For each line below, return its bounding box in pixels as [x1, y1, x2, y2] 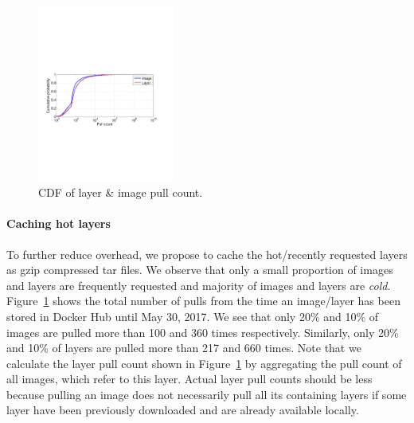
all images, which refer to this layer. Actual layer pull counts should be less [6, 370, 373, 387]
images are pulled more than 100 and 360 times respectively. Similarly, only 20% [6, 323, 399, 340]
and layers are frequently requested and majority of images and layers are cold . [6, 276, 391, 293]
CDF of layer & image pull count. [38, 184, 203, 201]
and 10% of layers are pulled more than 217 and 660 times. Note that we [6, 339, 361, 356]
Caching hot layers [6, 215, 111, 232]
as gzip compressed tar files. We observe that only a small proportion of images [6, 261, 393, 278]
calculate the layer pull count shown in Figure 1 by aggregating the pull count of [6, 354, 402, 371]
